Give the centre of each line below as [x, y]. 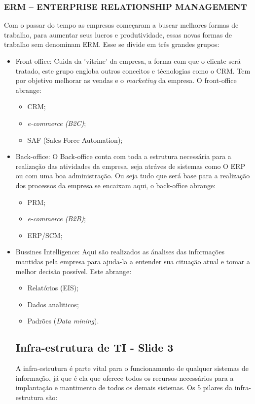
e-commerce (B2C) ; [57, 123]
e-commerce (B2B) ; [56, 219]
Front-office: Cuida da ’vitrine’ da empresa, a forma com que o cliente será [128, 61]
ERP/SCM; [45, 235]
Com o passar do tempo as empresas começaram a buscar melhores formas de [121, 25]
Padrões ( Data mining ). [63, 321]
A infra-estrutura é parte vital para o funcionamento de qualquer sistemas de [132, 368]
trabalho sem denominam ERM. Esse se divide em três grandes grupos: [112, 44]
